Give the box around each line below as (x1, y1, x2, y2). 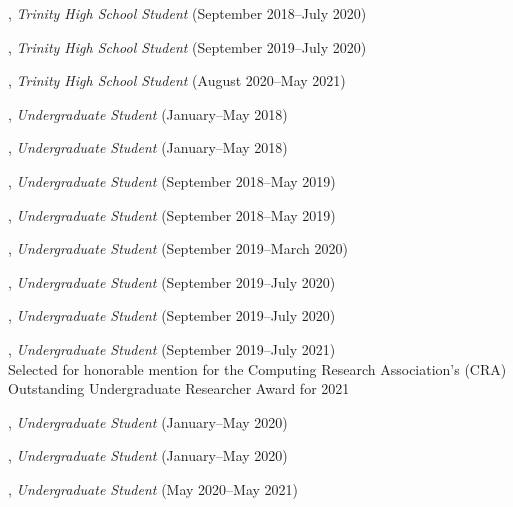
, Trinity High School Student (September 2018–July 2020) (8, 3, 367, 23)
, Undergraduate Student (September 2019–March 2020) (8, 238, 348, 259)
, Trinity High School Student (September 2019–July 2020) (8, 36, 367, 57)
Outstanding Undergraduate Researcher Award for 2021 (8, 378, 350, 399)
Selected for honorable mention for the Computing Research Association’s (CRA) (8, 358, 507, 379)
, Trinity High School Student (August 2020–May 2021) (8, 70, 346, 91)
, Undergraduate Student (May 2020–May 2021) (8, 478, 299, 499)
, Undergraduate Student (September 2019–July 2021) (8, 338, 336, 359)
